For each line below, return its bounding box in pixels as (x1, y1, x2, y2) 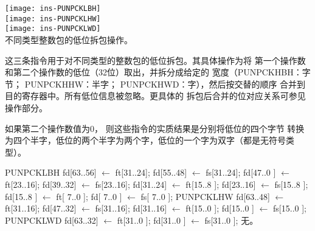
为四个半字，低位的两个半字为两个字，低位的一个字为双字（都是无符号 (5, 134, 286, 147)
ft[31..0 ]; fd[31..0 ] (117, 213, 186, 226)
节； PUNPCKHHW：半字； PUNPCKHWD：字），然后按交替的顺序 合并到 (5, 77, 306, 90)
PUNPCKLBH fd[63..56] (5, 166, 97, 179)
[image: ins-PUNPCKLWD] (5, 24, 101, 33)
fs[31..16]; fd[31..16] (95, 202, 167, 215)
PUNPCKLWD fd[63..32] (5, 213, 99, 226)
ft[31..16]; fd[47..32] (5, 202, 77, 215)
